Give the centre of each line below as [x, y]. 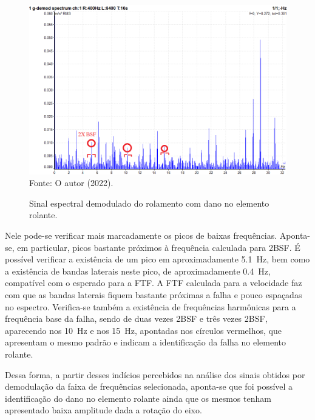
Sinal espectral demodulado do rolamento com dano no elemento [149, 203]
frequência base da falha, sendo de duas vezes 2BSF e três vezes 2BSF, [136, 318]
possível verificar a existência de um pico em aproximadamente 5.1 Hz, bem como [157, 259]
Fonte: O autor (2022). [71, 183]
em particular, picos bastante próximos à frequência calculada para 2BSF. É [159, 247]
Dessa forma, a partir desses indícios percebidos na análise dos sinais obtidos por [155, 374]
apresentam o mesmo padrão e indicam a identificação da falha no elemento [145, 342]
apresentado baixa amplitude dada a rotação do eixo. [103, 410]
